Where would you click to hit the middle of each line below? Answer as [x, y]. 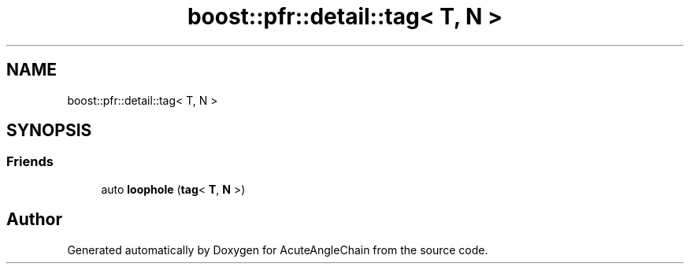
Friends [30, 162]
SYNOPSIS [49, 131]
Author [34, 220]
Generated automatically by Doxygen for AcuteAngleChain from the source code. [278, 250]
